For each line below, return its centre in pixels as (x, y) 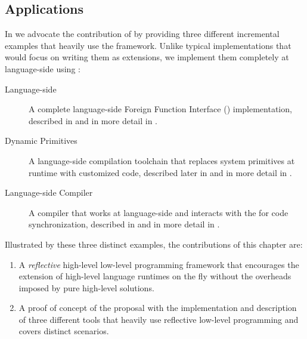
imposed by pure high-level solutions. (86, 287)
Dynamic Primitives (41, 141)
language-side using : (43, 68)
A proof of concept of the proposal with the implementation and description (158, 308)
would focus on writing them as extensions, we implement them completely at (147, 57)
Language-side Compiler (49, 192)
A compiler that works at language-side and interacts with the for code (159, 212)
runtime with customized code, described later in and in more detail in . (160, 172)
